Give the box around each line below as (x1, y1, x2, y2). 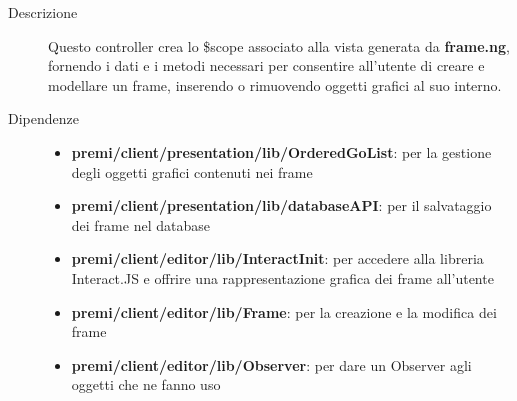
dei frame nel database (71, 214, 210, 235)
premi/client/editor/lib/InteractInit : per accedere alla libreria (71, 248, 484, 269)
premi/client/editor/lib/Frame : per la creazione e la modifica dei (71, 301, 497, 322)
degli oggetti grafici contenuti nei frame (71, 161, 313, 182)
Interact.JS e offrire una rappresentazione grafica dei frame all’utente (71, 267, 494, 288)
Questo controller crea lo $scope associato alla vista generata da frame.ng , (48, 35, 510, 56)
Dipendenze (8, 108, 79, 129)
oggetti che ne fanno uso (71, 374, 221, 395)
